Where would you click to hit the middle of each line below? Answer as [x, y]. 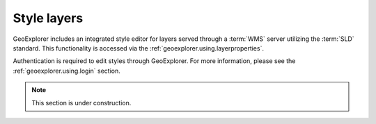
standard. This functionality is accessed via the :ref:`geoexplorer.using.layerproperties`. [139, 48]
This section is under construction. [81, 103]
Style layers [48, 18]
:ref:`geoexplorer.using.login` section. [67, 71]
